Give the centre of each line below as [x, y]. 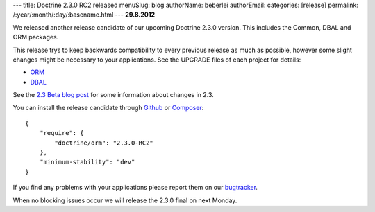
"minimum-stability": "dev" [87, 162]
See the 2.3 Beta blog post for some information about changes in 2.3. [114, 95]
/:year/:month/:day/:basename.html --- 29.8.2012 [84, 15]
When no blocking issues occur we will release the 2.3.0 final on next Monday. [125, 200]
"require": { [61, 133]
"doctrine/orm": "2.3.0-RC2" [104, 143]
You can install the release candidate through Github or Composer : [108, 107]
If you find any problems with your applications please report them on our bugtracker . [135, 188]
